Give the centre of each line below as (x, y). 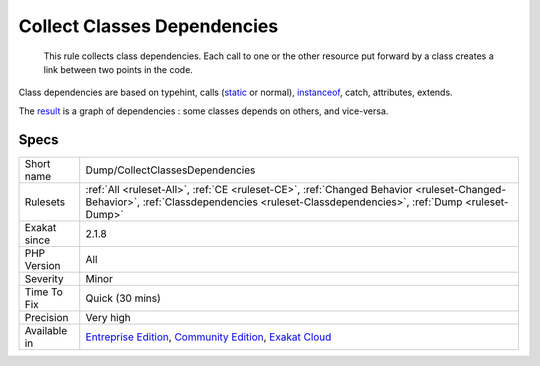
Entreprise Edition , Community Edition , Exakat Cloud (208, 337)
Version (42, 265)
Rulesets (44, 202)
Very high (108, 317)
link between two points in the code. (118, 69)
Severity (44, 278)
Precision (46, 317)
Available (46, 330)
